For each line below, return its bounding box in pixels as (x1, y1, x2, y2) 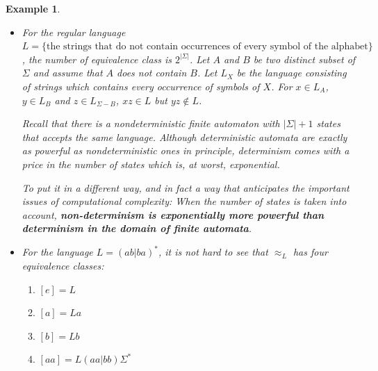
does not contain (117, 65, 187, 80)
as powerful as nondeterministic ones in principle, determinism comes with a (22, 143, 350, 158)
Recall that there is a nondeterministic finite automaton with (22, 116, 280, 131)
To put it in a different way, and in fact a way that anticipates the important (22, 180, 350, 195)
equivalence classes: (22, 258, 104, 272)
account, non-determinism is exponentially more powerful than (22, 207, 324, 222)
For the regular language (22, 24, 126, 39)
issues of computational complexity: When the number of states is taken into (22, 194, 347, 208)
